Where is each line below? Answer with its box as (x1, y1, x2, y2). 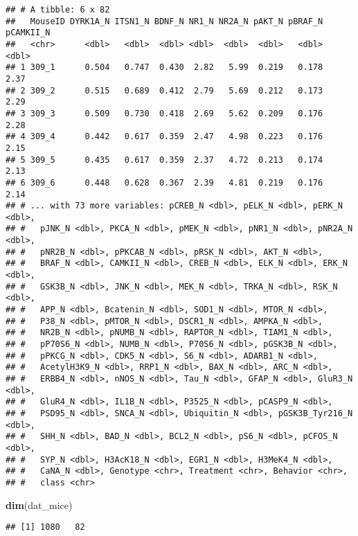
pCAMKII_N (6, 28, 51, 38)
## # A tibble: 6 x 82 (6, 5, 110, 15)
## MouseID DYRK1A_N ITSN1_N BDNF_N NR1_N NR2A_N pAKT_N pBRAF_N (6, 16, 323, 26)
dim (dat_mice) (6, 497, 73, 512)
